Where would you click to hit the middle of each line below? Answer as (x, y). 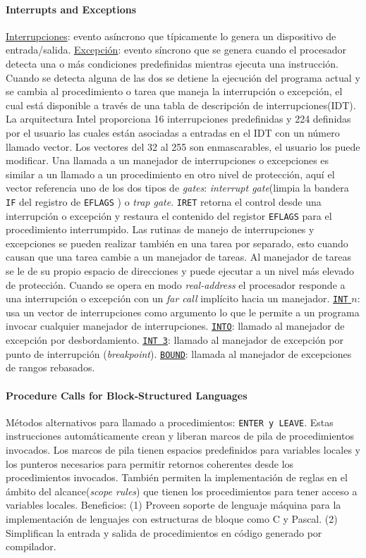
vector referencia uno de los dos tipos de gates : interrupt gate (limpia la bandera (177, 188)
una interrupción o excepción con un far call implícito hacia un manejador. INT (177, 298)
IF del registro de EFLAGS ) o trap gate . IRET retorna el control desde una (164, 201)
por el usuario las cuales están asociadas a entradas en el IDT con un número (173, 132)
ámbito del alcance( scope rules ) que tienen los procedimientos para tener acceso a (182, 491)
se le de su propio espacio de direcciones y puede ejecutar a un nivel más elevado (180, 271)
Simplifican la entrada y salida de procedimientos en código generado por (164, 532)
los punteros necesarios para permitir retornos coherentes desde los (150, 463)
